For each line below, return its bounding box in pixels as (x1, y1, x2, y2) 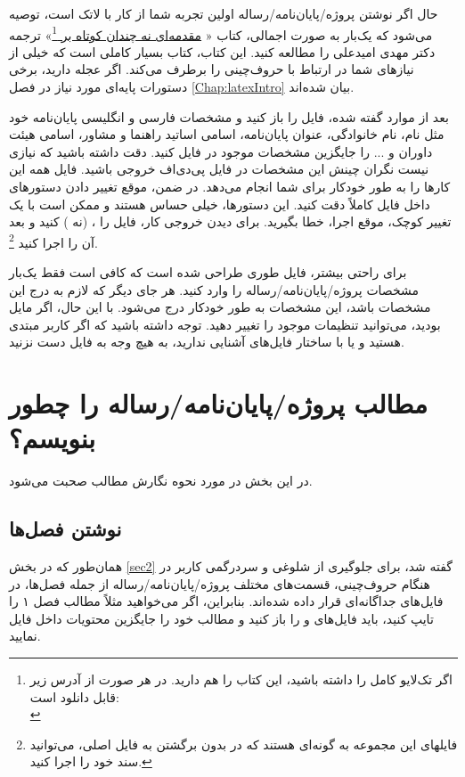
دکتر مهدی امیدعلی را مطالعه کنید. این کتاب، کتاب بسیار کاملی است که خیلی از (9, 42, 436, 61)
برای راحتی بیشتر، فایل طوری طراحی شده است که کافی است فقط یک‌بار (9, 263, 407, 282)
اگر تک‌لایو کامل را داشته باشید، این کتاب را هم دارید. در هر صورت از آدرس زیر (29, 670, 453, 689)
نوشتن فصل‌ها (9, 515, 122, 543)
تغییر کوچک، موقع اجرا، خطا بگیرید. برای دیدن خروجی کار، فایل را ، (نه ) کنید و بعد (9, 212, 452, 231)
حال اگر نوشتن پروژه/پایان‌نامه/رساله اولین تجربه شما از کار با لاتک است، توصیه (9, 4, 438, 22)
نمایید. (9, 626, 41, 645)
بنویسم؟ (9, 420, 95, 456)
